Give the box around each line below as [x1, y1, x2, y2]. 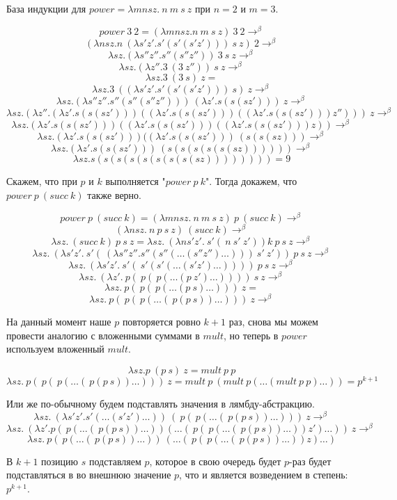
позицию [41, 453, 79, 468]
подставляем [88, 453, 141, 468]
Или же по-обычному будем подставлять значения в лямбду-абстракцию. [6, 396, 315, 410]
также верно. [87, 187, 142, 202]
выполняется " [105, 174, 166, 188]
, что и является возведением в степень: [179, 467, 348, 482]
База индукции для [6, 1, 86, 15]
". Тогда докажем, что [205, 174, 297, 188]
